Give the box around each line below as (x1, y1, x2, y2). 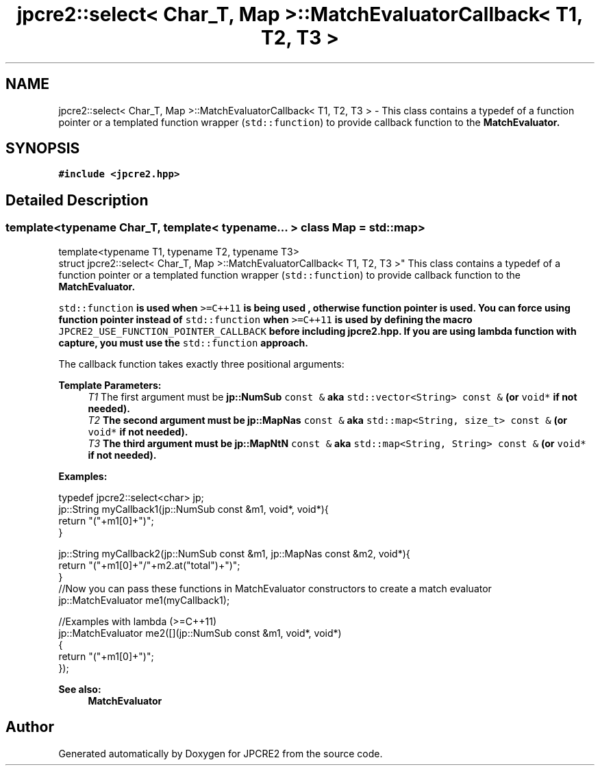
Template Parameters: (58, 379, 162, 391)
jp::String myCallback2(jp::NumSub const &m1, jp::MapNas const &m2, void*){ (58, 547, 410, 559)
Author (5, 718, 54, 736)
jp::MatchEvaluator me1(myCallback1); (58, 594, 230, 606)
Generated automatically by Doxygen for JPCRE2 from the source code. (58, 747, 383, 759)
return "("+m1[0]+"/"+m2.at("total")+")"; (58, 559, 240, 571)
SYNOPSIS (5, 140, 80, 157)
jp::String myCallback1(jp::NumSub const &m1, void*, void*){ (58, 503, 329, 515)
